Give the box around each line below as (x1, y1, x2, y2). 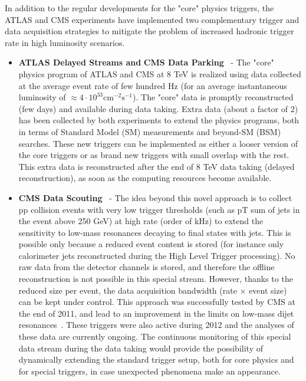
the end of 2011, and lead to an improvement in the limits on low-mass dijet (18, 307, 294, 319)
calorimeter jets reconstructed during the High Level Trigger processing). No (18, 249, 295, 261)
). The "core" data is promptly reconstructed (133, 91, 294, 103)
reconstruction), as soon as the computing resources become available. (18, 172, 272, 184)
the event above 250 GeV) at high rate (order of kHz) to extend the (18, 215, 264, 227)
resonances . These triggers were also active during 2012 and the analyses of (18, 318, 294, 331)
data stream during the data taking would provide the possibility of (18, 341, 263, 354)
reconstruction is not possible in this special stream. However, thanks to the (18, 272, 293, 285)
